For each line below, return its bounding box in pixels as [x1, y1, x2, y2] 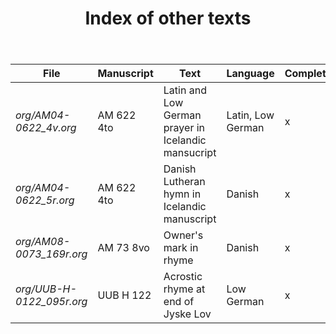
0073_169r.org [15, 247, 88, 261]
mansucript [163, 146, 217, 160]
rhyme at [163, 282, 206, 296]
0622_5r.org [15, 193, 75, 207]
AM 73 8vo [97, 241, 150, 255]
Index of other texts [84, 7, 252, 30]
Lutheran [163, 175, 206, 189]
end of [163, 295, 195, 309]
